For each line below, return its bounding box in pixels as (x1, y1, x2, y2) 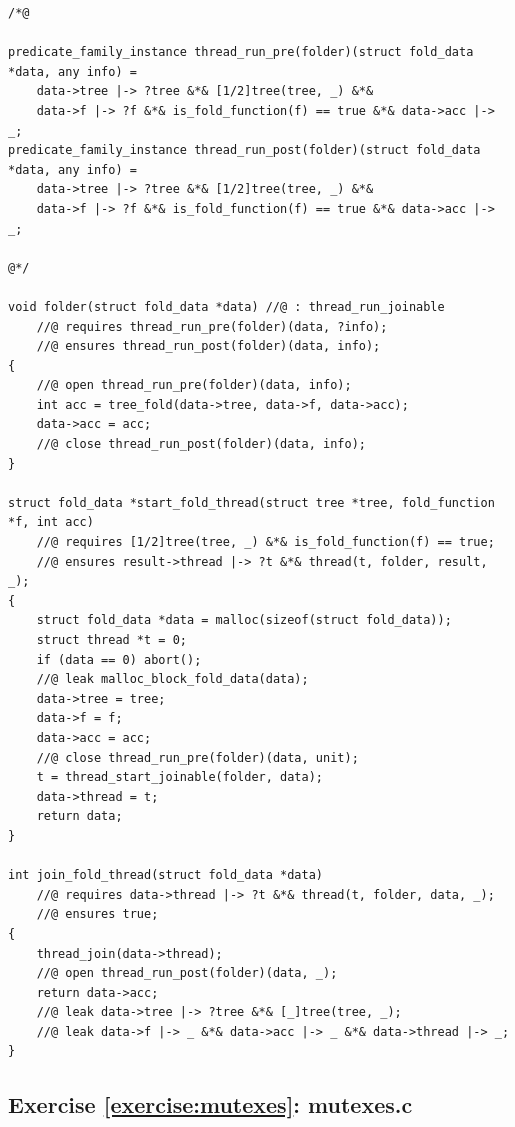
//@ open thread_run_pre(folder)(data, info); (36, 378, 352, 393)
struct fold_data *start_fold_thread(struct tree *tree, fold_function (8, 495, 495, 510)
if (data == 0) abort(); (36, 652, 202, 667)
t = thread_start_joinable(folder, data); (36, 770, 323, 785)
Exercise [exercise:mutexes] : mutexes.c (8, 1089, 413, 1120)
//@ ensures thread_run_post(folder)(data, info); (36, 339, 381, 354)
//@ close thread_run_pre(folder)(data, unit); (36, 750, 359, 765)
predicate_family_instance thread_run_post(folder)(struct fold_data (8, 143, 481, 158)
